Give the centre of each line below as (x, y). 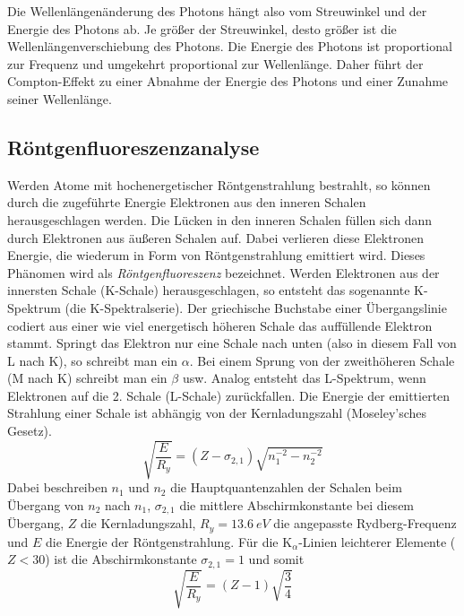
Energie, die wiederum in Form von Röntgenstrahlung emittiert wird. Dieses (216, 255)
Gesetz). (30, 431)
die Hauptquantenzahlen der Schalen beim (286, 487)
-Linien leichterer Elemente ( (377, 541)
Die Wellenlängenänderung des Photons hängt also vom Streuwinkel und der (217, 11)
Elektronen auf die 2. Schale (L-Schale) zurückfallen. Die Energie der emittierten (229, 395)
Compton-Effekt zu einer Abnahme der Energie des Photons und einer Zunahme (228, 81)
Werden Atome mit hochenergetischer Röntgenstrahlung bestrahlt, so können (219, 184)
